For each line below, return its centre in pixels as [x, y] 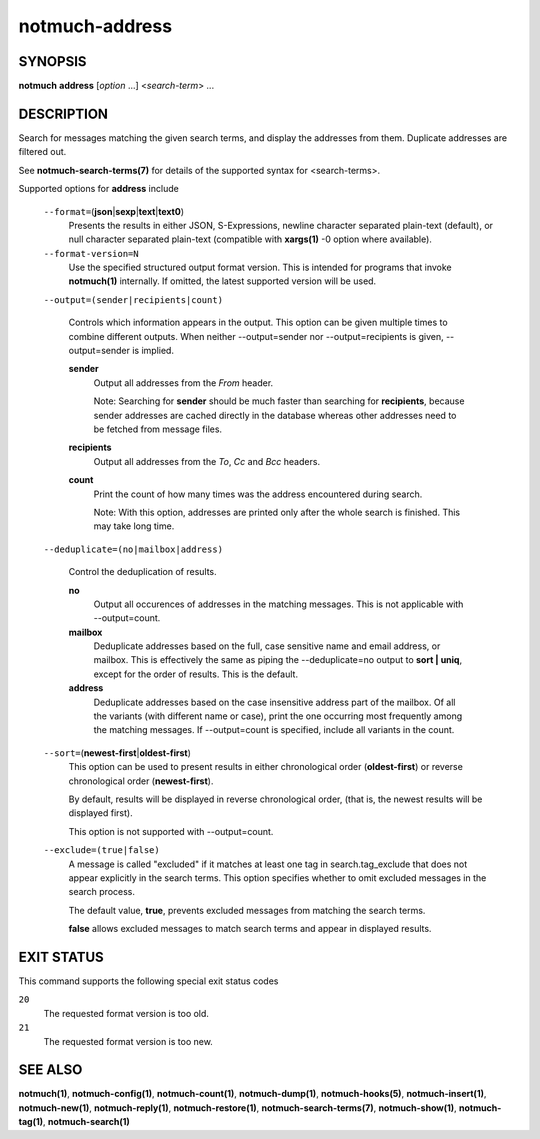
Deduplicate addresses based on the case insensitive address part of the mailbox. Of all [274, 702]
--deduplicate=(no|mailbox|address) [133, 549]
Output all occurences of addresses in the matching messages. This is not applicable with [278, 604]
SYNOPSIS [52, 61]
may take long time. [134, 526]
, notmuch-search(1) [86, 1122]
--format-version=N [91, 253]
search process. [101, 892]
